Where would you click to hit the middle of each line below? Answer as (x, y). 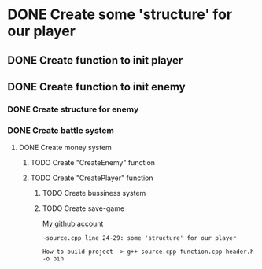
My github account (73, 224)
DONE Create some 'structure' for (120, 15)
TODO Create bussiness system (94, 193)
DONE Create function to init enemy (96, 87)
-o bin (53, 259)
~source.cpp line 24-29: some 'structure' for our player (139, 238)
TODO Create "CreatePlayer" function (92, 178)
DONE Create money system (65, 148)
